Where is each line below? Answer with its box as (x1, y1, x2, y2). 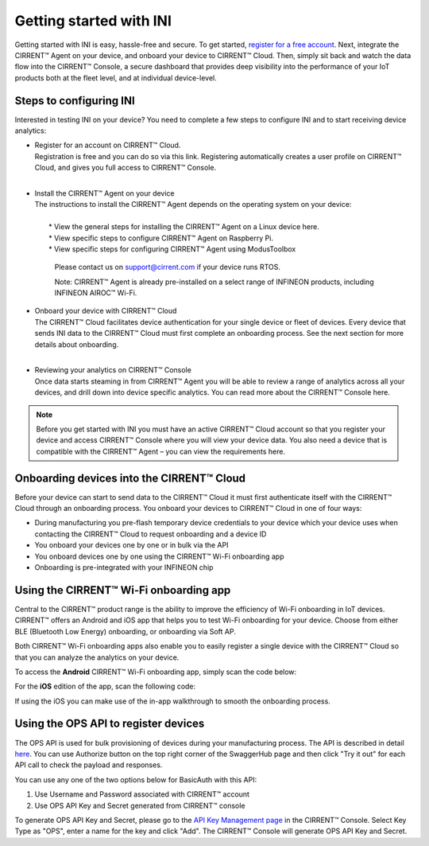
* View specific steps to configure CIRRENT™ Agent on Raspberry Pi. (48, 233, 274, 243)
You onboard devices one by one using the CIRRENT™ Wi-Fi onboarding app (34, 552, 285, 561)
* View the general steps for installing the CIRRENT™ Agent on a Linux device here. (48, 222, 319, 232)
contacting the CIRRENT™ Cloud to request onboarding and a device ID (34, 529, 267, 539)
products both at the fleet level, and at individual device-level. (14, 72, 218, 83)
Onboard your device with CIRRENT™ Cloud (34, 306, 177, 316)
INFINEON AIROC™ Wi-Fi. (54, 288, 137, 298)
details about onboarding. (34, 339, 119, 349)
